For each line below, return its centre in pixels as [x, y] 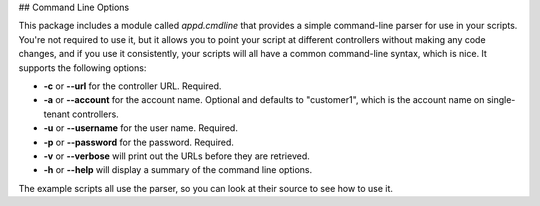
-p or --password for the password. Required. [139, 142]
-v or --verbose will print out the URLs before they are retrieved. [176, 156]
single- [501, 100]
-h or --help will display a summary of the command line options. [178, 170]
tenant [56, 114]
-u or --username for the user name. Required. [141, 128]
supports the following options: [82, 67]
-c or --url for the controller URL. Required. [132, 86]
